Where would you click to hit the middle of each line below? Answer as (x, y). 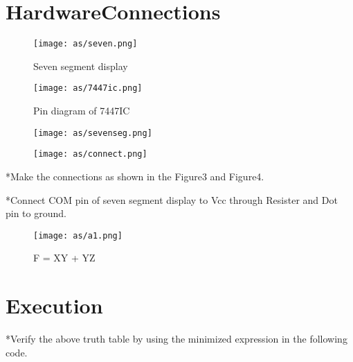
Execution (54, 305)
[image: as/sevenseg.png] (93, 133)
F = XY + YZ (64, 258)
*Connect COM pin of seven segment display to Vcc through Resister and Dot (172, 199)
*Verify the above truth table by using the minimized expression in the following (176, 339)
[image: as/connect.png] (90, 154)
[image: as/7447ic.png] (88, 88)
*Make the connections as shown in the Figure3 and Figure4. (135, 176)
